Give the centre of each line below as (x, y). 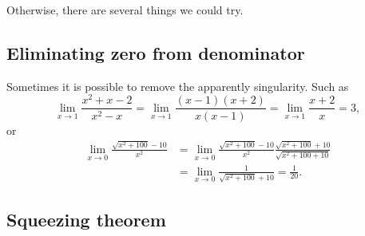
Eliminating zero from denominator (156, 52)
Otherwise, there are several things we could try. (125, 10)
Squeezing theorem (86, 220)
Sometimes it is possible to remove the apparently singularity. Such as (178, 86)
